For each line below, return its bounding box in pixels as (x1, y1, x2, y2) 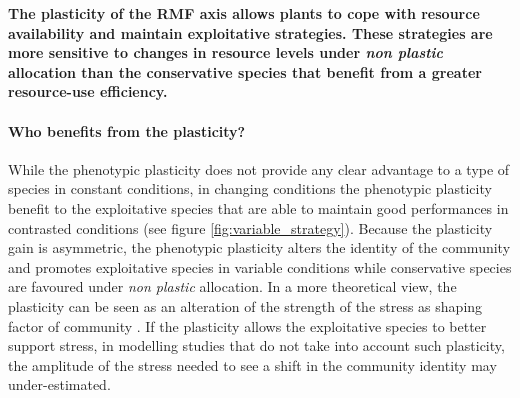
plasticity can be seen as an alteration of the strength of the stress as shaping (8, 295, 483, 316)
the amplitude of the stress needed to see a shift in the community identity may (8, 354, 497, 375)
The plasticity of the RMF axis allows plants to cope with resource (8, 3, 480, 23)
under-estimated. (8, 374, 111, 395)
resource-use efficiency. (8, 81, 168, 102)
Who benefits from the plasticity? (8, 120, 246, 141)
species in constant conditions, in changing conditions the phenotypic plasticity (8, 178, 492, 199)
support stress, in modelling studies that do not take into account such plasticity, (8, 335, 505, 356)
